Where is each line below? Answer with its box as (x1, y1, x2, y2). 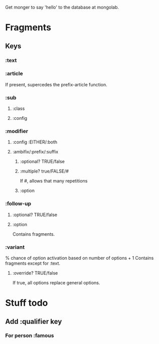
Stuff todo (5, 297, 48, 309)
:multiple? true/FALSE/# (20, 168, 69, 175)
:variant (5, 243, 25, 250)
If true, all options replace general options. (12, 279, 100, 285)
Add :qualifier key (5, 317, 62, 325)
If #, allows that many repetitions (20, 178, 88, 184)
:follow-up (5, 200, 32, 207)
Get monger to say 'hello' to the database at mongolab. (5, 5, 119, 10)
